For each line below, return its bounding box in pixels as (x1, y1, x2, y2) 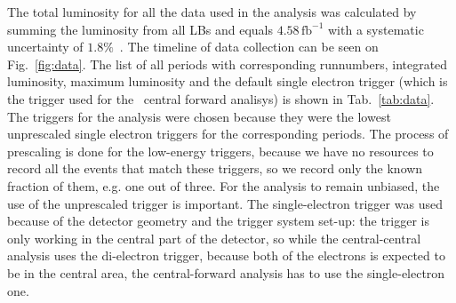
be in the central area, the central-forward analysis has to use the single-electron (7, 263, 445, 282)
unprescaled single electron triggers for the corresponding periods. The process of (7, 124, 449, 143)
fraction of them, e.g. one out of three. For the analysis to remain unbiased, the (7, 176, 440, 195)
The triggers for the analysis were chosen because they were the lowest (7, 107, 391, 125)
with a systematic (327, 20, 424, 38)
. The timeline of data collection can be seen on (119, 37, 379, 56)
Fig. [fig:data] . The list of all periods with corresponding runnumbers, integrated (7, 54, 448, 73)
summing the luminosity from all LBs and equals (7, 20, 274, 38)
